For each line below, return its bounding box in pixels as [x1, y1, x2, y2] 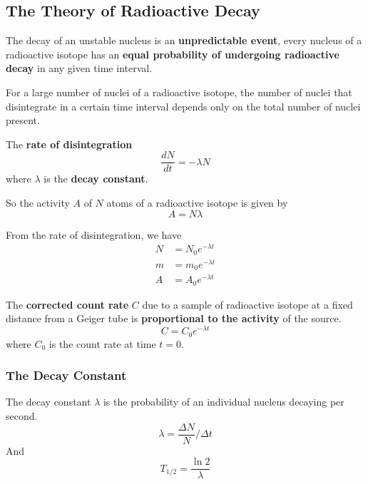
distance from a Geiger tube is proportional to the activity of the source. [6, 311, 342, 326]
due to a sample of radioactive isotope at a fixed [142, 297, 353, 311]
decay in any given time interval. [6, 61, 153, 76]
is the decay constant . [44, 171, 148, 186]
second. [6, 408, 38, 423]
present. [6, 113, 40, 128]
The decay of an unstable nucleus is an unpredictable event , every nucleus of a [6, 33, 362, 48]
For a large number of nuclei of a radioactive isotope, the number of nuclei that [6, 84, 352, 99]
